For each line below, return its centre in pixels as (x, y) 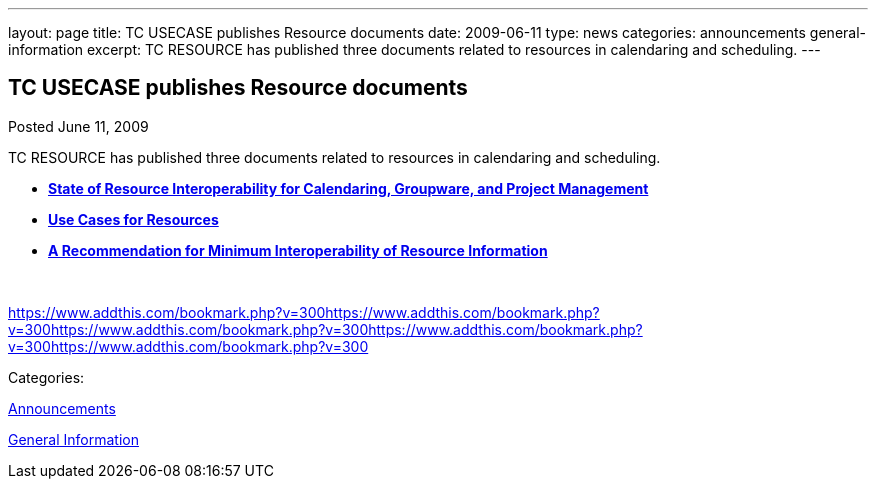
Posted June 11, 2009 (78, 126)
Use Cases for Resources (133, 219)
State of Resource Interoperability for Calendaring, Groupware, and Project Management (348, 188)
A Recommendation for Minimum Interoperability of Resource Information (298, 250)
